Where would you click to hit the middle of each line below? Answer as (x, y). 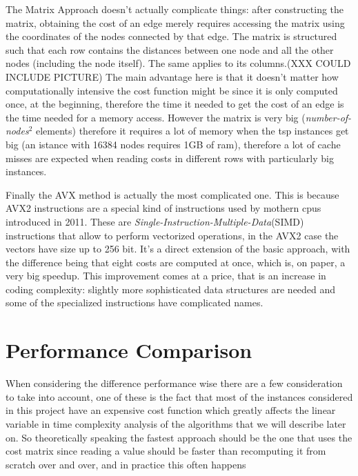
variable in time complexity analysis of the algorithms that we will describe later (176, 423)
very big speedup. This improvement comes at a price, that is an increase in (166, 276)
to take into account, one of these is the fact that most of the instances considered (179, 396)
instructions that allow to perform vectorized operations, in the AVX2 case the (172, 235)
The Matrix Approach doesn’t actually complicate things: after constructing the (175, 9)
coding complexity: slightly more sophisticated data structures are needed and (171, 289)
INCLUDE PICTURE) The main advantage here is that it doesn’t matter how (172, 76)
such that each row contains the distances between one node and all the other (170, 49)
